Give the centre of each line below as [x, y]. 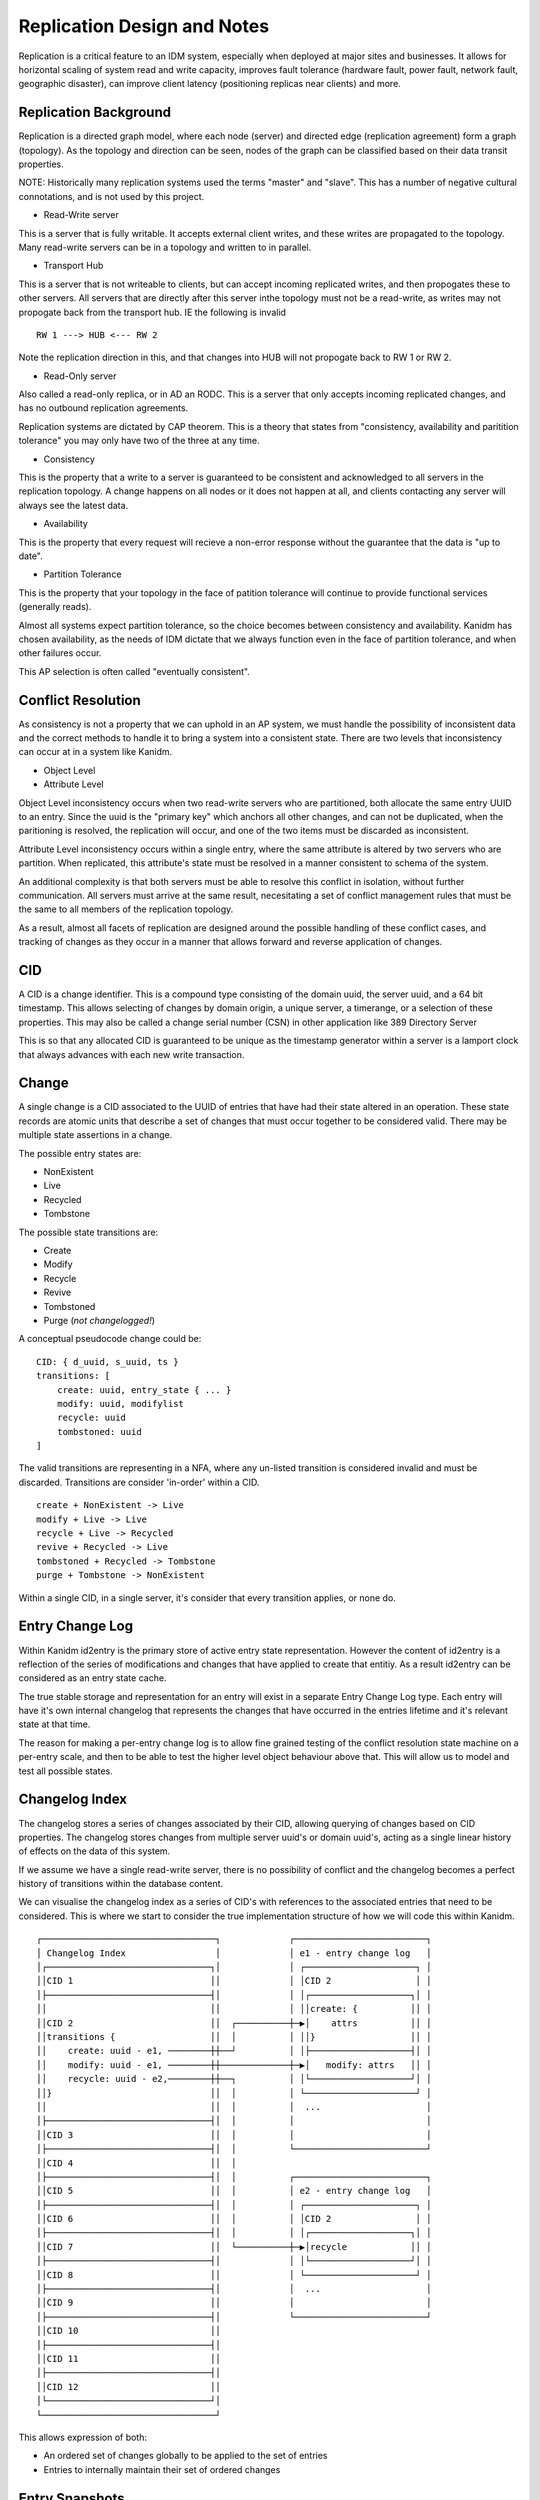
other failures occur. [60, 653]
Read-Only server [80, 376]
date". [31, 556]
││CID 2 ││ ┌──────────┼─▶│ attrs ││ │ [234, 2023]
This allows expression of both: [83, 2437]
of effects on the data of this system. [94, 1851]
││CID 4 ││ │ [136, 2163]
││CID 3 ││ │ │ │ [234, 2134]
